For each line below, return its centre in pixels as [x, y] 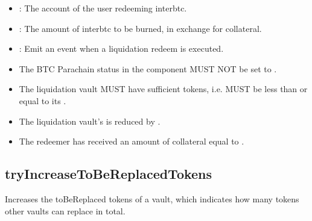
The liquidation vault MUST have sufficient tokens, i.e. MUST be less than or [163, 89]
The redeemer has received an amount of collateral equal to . [132, 141]
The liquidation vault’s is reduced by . [90, 121]
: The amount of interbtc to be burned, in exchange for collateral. [140, 28]
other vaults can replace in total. [65, 210]
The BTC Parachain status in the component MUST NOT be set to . [148, 68]
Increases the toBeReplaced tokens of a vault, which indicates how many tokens [152, 198]
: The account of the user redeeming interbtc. [103, 8]
